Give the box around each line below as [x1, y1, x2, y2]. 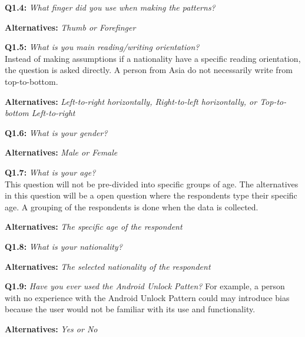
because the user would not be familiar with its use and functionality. [5, 303, 256, 315]
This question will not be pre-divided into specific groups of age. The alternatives [5, 177, 299, 190]
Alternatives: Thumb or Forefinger [5, 21, 136, 33]
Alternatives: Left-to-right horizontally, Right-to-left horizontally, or [5, 95, 257, 107]
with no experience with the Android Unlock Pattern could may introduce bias [5, 291, 290, 303]
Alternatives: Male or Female [5, 146, 118, 158]
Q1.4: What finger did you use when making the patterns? [5, 1, 216, 13]
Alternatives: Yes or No [5, 322, 98, 335]
